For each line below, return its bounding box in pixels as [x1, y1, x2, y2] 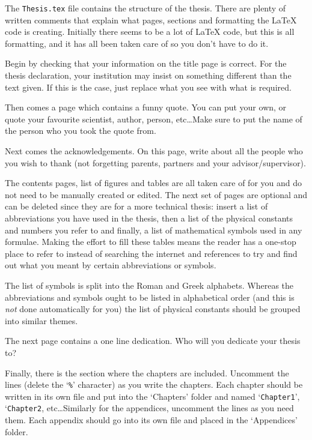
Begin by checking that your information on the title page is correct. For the [5, 57, 287, 70]
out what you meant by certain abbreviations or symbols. [5, 259, 216, 271]
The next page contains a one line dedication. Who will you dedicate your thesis [5, 334, 301, 347]
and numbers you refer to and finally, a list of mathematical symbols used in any [5, 223, 302, 236]
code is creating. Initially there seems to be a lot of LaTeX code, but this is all [5, 25, 295, 38]
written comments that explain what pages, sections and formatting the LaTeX [5, 13, 297, 26]
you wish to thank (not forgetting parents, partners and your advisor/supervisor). [5, 156, 306, 169]
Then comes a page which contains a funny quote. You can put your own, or [5, 101, 287, 113]
